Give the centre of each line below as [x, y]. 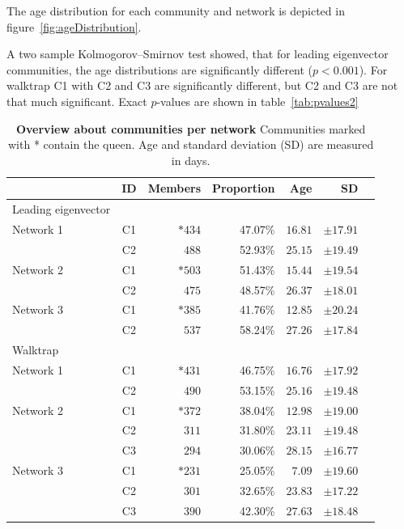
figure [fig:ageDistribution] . [74, 26]
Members [174, 188]
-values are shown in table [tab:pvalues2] [257, 101]
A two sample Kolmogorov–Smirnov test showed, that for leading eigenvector [198, 54]
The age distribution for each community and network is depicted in [176, 11]
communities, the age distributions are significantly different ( [160, 69]
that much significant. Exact [77, 101]
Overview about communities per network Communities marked [191, 128]
